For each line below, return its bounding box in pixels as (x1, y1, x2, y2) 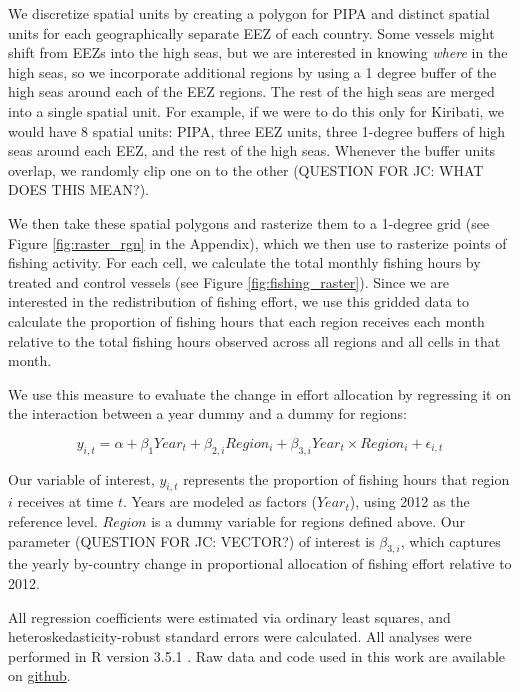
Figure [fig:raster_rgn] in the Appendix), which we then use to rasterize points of (8, 232, 507, 253)
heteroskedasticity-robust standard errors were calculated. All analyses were (8, 626, 472, 647)
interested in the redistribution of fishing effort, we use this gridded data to (8, 291, 470, 312)
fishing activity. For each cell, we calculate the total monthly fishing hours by (8, 252, 481, 273)
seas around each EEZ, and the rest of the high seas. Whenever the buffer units (8, 140, 496, 161)
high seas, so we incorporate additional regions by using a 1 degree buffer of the (8, 61, 497, 82)
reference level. (8, 511, 98, 532)
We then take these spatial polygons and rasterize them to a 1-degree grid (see (8, 212, 490, 233)
